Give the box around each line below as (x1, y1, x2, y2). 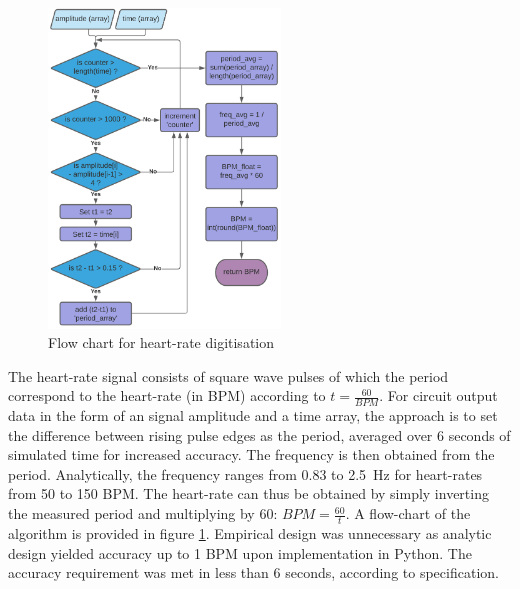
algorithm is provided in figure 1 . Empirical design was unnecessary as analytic (8, 522, 492, 543)
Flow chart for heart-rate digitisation (48, 332, 275, 353)
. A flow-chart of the (345, 503, 471, 524)
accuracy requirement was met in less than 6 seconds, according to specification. (8, 562, 499, 583)
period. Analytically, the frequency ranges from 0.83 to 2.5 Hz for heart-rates (8, 463, 483, 484)
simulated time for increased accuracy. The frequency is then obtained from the (8, 444, 495, 465)
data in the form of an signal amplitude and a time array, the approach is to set (8, 405, 498, 426)
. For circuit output (379, 385, 498, 406)
